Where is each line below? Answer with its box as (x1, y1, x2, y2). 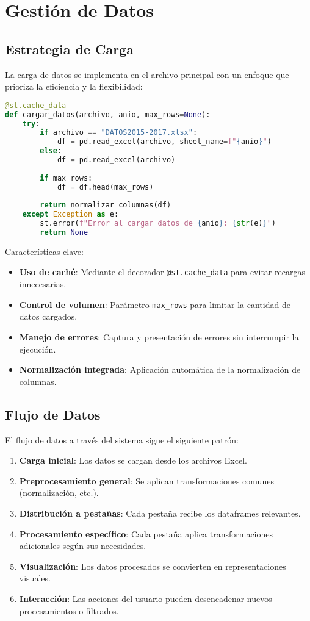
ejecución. (19, 342, 56, 355)
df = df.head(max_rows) (57, 182, 154, 192)
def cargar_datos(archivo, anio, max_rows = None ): (5, 110, 211, 119)
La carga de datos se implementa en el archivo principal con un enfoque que (5, 68, 289, 81)
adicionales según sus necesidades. (19, 539, 146, 552)
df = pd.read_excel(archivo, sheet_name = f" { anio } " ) (57, 137, 272, 146)
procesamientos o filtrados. (19, 604, 119, 617)
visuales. (19, 572, 51, 584)
